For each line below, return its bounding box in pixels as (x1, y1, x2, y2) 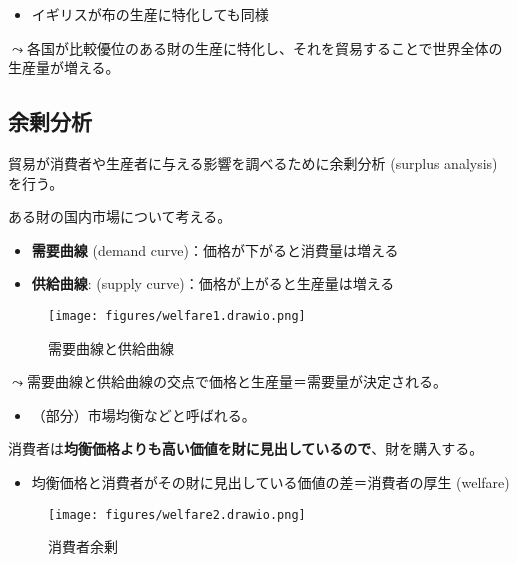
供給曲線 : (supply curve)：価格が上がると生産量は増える (31, 273, 395, 294)
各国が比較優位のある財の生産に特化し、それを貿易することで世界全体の (26, 37, 503, 58)
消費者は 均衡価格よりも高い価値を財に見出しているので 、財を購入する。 (8, 438, 484, 459)
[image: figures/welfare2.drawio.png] (48, 507, 306, 522)
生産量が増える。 (8, 57, 120, 78)
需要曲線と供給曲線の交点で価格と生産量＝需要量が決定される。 (26, 371, 447, 392)
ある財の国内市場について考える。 (8, 206, 232, 227)
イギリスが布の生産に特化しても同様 (31, 4, 269, 24)
